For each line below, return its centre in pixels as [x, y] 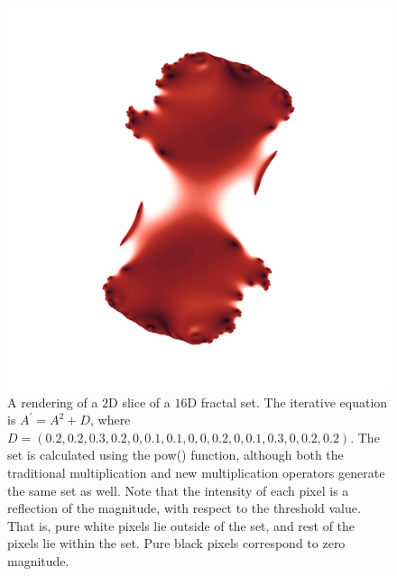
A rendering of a [53, 402]
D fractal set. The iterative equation [287, 402]
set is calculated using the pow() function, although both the [175, 455]
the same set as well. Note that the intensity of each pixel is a [178, 490]
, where [110, 420]
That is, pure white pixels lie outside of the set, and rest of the [181, 525]
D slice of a [139, 402]
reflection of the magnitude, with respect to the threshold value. [184, 508]
